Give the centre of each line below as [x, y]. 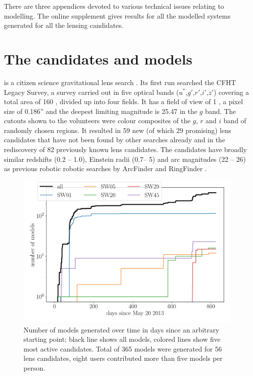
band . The [220, 111]
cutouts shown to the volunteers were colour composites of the [97, 121]
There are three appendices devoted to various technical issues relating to [114, 6]
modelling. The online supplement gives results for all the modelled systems [117, 15]
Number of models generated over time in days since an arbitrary [121, 329]
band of [235, 121]
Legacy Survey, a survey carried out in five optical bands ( [92, 92]
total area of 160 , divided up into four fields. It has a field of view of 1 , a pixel [124, 101]
